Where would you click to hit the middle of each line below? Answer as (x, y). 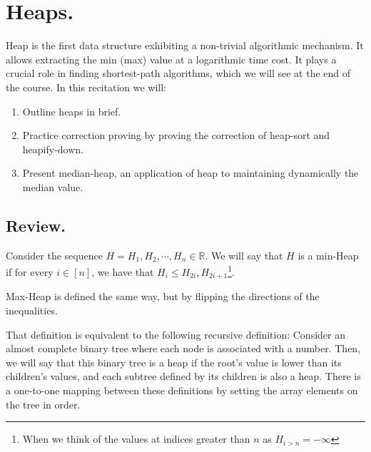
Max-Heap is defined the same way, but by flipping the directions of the (163, 296)
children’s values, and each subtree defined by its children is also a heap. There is (183, 376)
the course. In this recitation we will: (86, 87)
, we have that (123, 271)
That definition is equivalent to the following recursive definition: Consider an (176, 334)
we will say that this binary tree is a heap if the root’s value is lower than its (174, 362)
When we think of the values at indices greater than (136, 439)
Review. (36, 225)
